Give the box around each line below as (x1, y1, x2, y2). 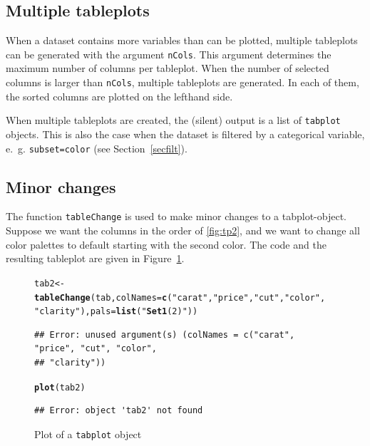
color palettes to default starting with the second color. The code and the (6, 237, 327, 251)
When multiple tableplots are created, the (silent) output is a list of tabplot (6, 113, 341, 128)
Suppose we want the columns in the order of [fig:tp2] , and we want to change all (6, 223, 360, 238)
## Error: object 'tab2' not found (34, 405, 203, 416)
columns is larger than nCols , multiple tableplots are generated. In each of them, (6, 75, 359, 90)
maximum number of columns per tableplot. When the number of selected (6, 61, 329, 76)
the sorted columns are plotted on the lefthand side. (6, 88, 233, 103)
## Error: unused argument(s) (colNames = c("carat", (34, 329, 295, 340)
